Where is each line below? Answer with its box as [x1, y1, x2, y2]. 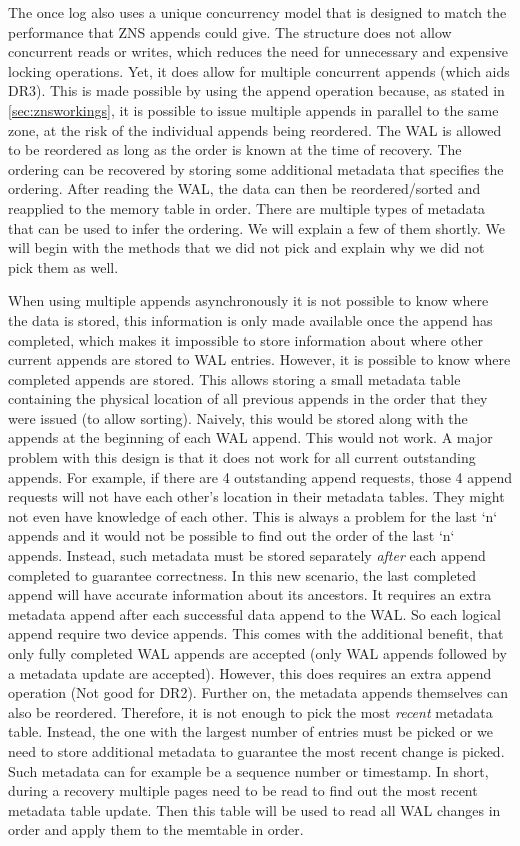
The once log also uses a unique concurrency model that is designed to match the [8, 2, 507, 22]
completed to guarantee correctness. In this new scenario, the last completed [8, 564, 476, 585]
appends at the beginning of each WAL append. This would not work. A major [8, 427, 493, 448]
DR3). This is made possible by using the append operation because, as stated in [8, 80, 505, 101]
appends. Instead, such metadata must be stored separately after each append [8, 545, 486, 566]
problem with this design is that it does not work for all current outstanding [8, 447, 476, 468]
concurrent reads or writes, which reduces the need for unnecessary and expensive [8, 41, 509, 62]
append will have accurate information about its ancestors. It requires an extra [8, 584, 492, 605]
